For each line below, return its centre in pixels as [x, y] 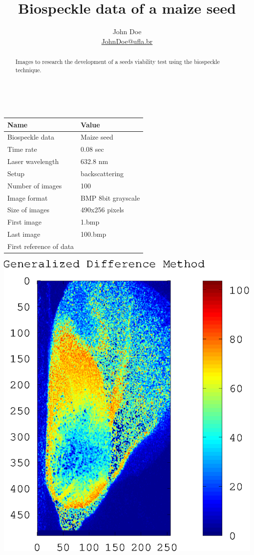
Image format [28, 197]
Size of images [29, 210]
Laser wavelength [33, 161]
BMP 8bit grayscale [110, 197]
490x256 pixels [102, 210]
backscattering [102, 173]
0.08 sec [92, 149]
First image [24, 222]
